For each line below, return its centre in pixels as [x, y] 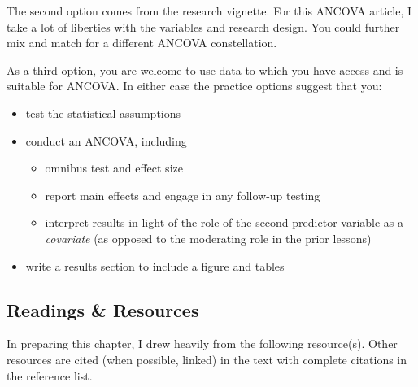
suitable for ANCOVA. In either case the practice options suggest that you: [194, 86]
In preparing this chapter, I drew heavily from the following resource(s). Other [202, 344]
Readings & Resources [103, 309]
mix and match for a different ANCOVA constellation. [142, 43]
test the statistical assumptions [103, 113]
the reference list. [50, 375]
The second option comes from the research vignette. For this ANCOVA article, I [209, 11]
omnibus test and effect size [114, 168]
